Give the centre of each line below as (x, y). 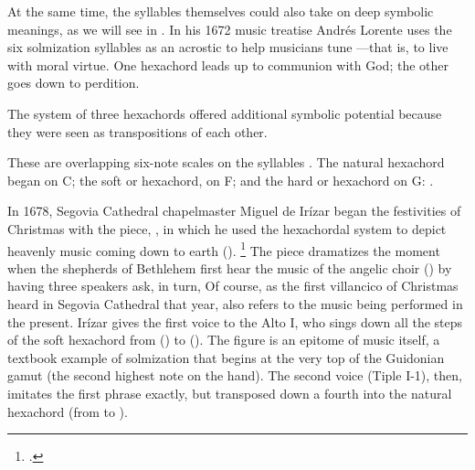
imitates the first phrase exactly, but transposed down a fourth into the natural (230, 393)
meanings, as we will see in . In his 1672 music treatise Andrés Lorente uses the (230, 29)
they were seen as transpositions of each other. (137, 131)
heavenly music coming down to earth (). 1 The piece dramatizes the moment (224, 249)
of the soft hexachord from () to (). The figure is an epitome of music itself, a (224, 340)
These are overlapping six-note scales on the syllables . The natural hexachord (226, 162)
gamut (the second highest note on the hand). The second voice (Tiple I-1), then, (235, 375)
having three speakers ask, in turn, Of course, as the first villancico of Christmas (233, 286)
